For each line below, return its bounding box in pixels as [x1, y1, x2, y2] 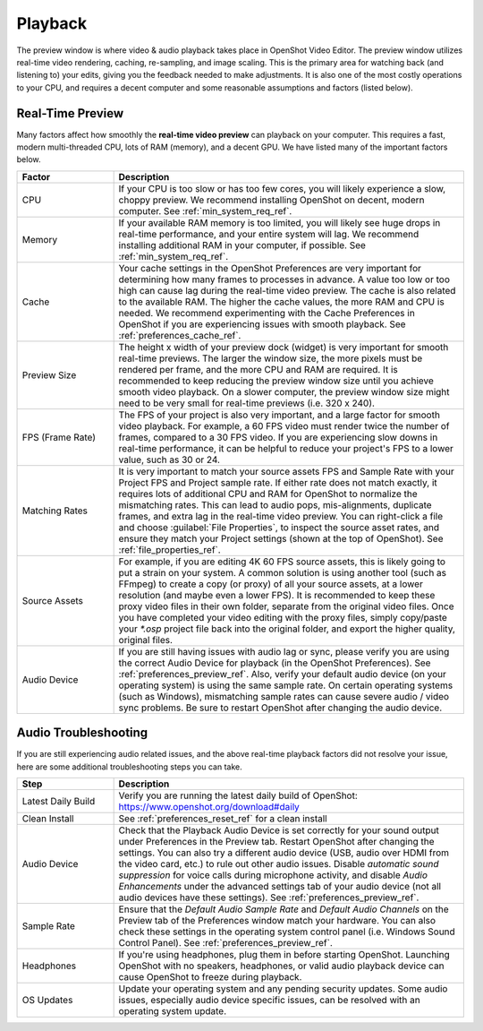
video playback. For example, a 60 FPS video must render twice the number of [118, 419, 450, 432]
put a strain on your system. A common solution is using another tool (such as [118, 566, 447, 579]
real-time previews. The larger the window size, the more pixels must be [118, 352, 423, 365]
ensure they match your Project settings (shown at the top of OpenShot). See [118, 532, 444, 545]
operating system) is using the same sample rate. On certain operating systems [118, 679, 453, 692]
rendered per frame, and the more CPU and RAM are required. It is [118, 363, 398, 375]
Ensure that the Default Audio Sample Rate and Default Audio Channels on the [118, 903, 449, 915]
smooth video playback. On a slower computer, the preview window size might [118, 385, 451, 398]
